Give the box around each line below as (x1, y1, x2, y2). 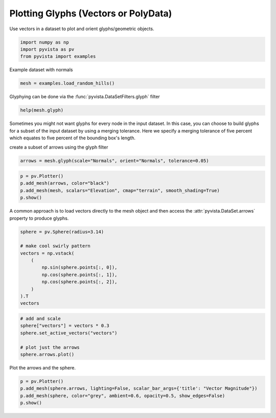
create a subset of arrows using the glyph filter (9, 144, 108, 151)
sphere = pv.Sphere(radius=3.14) (20, 228, 104, 235)
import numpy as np (20, 39, 69, 45)
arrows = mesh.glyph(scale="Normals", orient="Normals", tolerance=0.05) (20, 158, 209, 164)
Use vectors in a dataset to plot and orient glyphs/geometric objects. (9, 26, 154, 32)
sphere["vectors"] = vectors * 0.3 (20, 323, 109, 329)
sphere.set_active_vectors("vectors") (20, 330, 118, 336)
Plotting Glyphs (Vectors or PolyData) (9, 8, 172, 19)
